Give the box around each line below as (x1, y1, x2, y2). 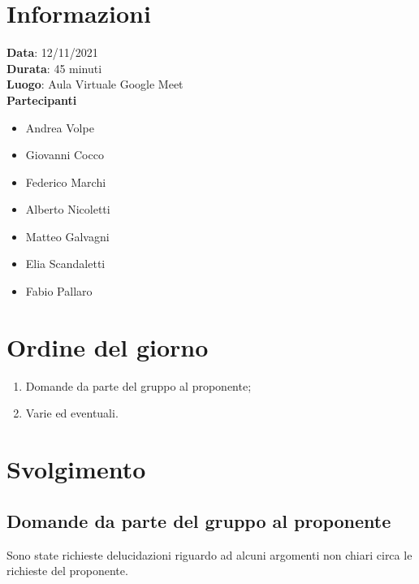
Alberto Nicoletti (25, 201, 110, 218)
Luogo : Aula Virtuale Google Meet (6, 76, 184, 93)
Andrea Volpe (25, 119, 94, 136)
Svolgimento (6, 452, 146, 486)
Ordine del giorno (6, 330, 209, 363)
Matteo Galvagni (25, 227, 110, 244)
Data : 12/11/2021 (6, 44, 98, 61)
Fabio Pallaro (25, 283, 93, 300)
